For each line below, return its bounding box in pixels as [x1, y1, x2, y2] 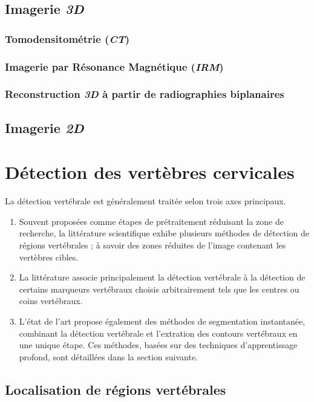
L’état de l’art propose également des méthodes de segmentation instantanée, [19, 314, 306, 327]
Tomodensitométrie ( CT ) [5, 31, 130, 46]
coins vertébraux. [19, 294, 83, 307]
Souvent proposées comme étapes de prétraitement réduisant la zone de [19, 215, 284, 227]
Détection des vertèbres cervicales [5, 160, 295, 184]
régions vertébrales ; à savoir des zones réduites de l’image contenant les [19, 239, 286, 251]
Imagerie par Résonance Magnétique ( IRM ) [5, 59, 224, 74]
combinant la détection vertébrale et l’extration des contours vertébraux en [19, 326, 298, 339]
